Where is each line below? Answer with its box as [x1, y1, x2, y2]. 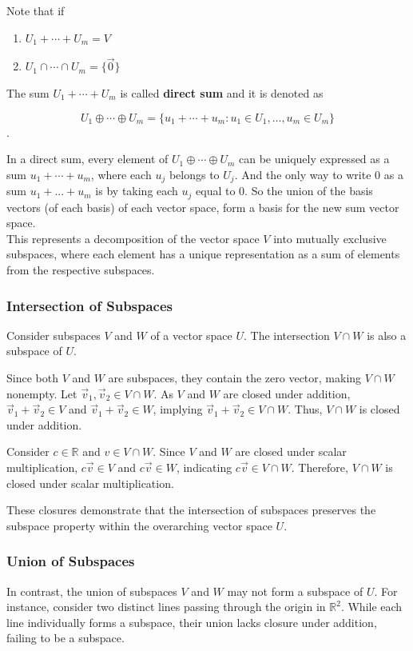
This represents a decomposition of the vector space [6, 230, 260, 246]
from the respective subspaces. [6, 262, 155, 278]
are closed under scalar [235, 443, 347, 460]
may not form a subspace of [227, 582, 363, 599]
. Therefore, [291, 459, 348, 476]
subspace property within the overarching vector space [6, 517, 272, 533]
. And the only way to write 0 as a [234, 166, 403, 182]
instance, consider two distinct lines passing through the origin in [6, 598, 326, 615]
